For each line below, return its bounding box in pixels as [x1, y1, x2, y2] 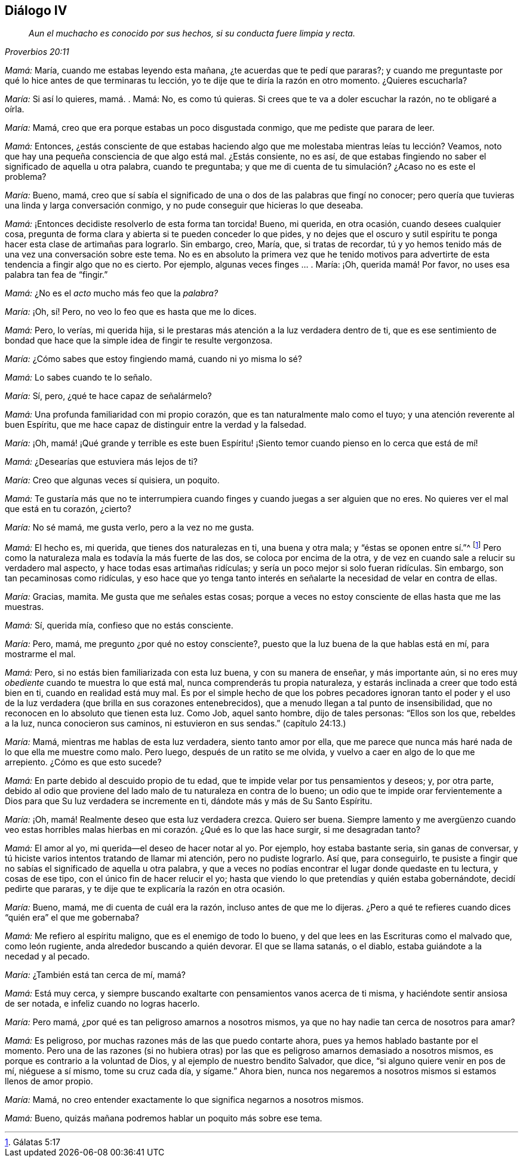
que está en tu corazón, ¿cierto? [5, 504, 131, 514]
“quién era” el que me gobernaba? [5, 912, 140, 923]
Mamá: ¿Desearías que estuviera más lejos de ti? [5, 456, 198, 467]
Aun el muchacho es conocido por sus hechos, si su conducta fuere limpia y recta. [29, 28, 355, 39]
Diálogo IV [5, 3, 67, 18]
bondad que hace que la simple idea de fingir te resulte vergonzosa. [5, 335, 273, 346]
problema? [5, 171, 47, 182]
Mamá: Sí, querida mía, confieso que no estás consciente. [5, 620, 233, 631]
